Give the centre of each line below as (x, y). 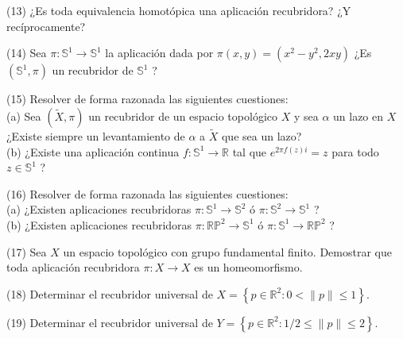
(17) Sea (27, 251)
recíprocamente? (46, 26)
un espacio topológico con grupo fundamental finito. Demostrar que (227, 251)
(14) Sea (27, 53)
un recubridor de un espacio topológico (183, 116)
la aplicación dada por (159, 53)
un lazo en (358, 116)
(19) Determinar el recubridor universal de (110, 322)
